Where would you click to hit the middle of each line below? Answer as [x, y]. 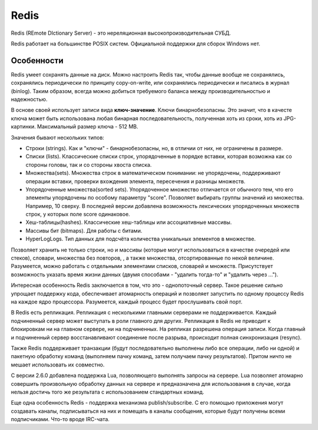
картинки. [24, 127]
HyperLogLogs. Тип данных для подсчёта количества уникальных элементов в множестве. [141, 239]
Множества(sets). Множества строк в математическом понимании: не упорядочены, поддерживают [153, 173]
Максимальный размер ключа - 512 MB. [88, 127]
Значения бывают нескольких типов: [57, 137]
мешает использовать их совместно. [58, 365]
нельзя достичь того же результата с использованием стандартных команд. [107, 392]
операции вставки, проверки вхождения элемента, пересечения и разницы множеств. [135, 181]
